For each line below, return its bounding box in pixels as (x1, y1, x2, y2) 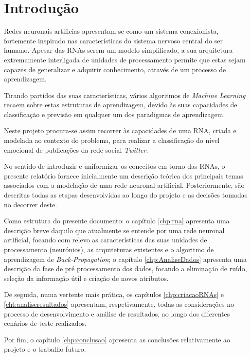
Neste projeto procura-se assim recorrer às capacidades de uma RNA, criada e (4, 125, 236, 136)
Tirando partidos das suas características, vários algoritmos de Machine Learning (4, 90, 246, 100)
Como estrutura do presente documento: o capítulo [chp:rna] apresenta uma (4, 216, 230, 226)
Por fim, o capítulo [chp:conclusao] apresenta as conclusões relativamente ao (4, 334, 231, 344)
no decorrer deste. (4, 199, 57, 209)
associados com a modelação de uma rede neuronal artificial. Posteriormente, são (4, 180, 245, 190)
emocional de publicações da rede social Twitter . (4, 144, 148, 155)
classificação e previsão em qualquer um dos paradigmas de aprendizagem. (4, 109, 225, 119)
